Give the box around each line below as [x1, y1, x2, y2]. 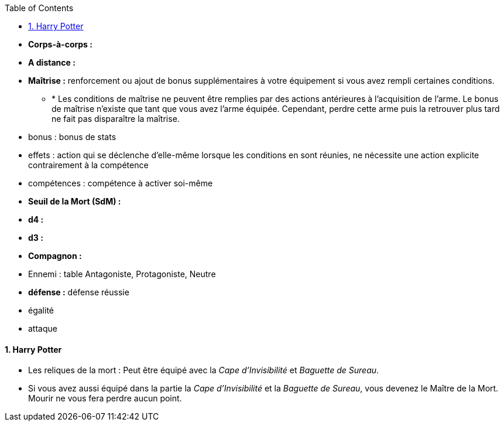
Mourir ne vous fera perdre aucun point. [28, 393, 182, 404]
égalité [28, 305, 54, 315]
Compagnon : [28, 251, 82, 261]
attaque [28, 323, 57, 333]
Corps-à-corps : [28, 39, 92, 49]
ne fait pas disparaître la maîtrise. [52, 114, 180, 124]
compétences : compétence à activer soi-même [28, 178, 213, 188]
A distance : [28, 57, 76, 67]
